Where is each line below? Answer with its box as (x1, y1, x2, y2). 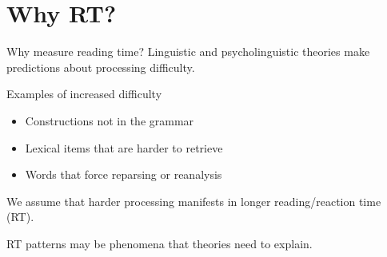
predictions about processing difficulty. (6, 58, 195, 75)
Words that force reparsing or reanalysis (25, 166, 222, 183)
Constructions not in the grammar (25, 112, 194, 128)
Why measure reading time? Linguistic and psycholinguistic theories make (6, 43, 370, 60)
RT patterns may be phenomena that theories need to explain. (6, 235, 313, 251)
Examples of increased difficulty (6, 85, 162, 102)
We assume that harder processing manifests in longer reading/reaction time (6, 192, 381, 209)
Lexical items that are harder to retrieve (25, 139, 223, 156)
